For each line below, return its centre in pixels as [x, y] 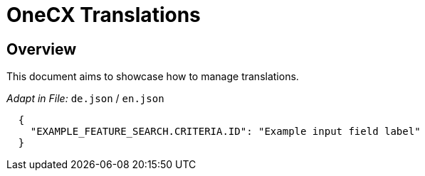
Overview [42, 49]
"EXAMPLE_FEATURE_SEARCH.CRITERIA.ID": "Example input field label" [225, 132]
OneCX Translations [104, 15]
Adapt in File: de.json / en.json [85, 99]
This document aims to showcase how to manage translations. [153, 77]
